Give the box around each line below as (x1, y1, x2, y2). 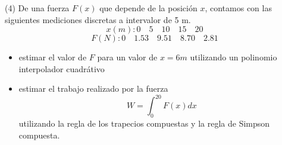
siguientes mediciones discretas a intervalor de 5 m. (5, 13, 191, 25)
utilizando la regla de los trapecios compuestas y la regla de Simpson (18, 117, 270, 130)
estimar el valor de (18, 51, 87, 63)
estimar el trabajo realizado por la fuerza (18, 82, 168, 95)
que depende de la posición (99, 2, 198, 14)
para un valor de (97, 51, 158, 63)
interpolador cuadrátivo (18, 62, 105, 75)
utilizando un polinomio (190, 51, 277, 63)
